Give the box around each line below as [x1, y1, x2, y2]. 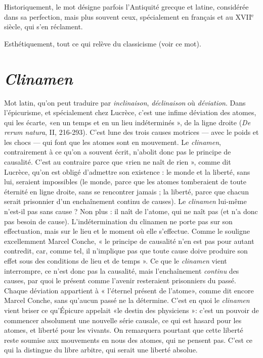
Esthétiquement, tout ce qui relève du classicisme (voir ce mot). [4, 38, 201, 48]
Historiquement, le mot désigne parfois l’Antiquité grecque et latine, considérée [4, 2, 249, 12]
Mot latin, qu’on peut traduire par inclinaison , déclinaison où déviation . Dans [4, 97, 246, 108]
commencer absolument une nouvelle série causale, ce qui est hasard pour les [4, 315, 242, 325]
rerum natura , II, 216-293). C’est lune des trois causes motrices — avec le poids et [4, 127, 259, 137]
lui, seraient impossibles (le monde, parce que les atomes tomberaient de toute [4, 176, 246, 187]
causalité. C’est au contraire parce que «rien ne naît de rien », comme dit [4, 157, 231, 167]
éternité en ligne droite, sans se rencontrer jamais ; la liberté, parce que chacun [4, 186, 249, 196]
